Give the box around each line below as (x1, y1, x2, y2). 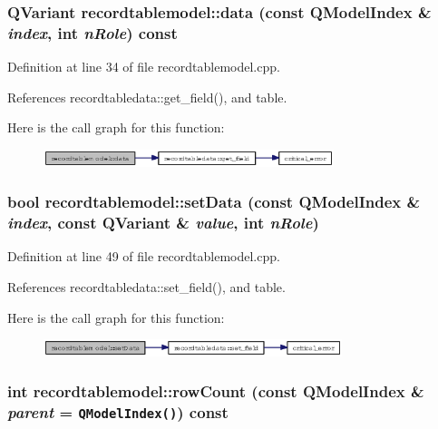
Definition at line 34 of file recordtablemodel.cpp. (7, 57, 280, 76)
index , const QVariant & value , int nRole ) (7, 211, 319, 234)
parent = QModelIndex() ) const (7, 401, 229, 424)
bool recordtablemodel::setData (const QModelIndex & (7, 190, 421, 213)
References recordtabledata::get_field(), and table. (7, 87, 287, 106)
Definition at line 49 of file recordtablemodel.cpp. (7, 247, 280, 266)
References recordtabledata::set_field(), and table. (7, 277, 286, 296)
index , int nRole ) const (7, 21, 178, 44)
